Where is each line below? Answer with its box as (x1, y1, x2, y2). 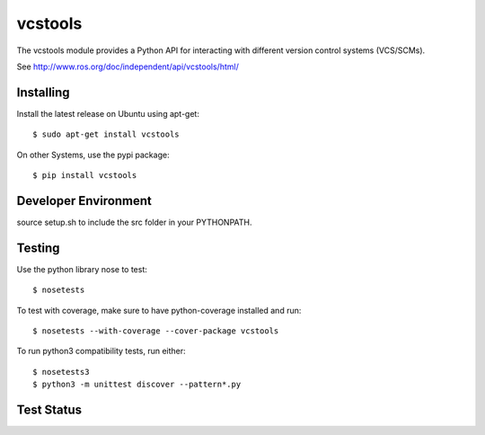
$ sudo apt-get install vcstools (32, 129, 180, 139)
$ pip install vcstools (32, 171, 137, 181)
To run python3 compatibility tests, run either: (16, 346, 186, 357)
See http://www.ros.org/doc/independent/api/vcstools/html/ (16, 61, 240, 72)
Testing (16, 240, 60, 255)
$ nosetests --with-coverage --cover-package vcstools (32, 326, 279, 336)
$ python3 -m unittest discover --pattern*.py (32, 379, 242, 390)
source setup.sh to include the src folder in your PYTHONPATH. (16, 217, 252, 227)
